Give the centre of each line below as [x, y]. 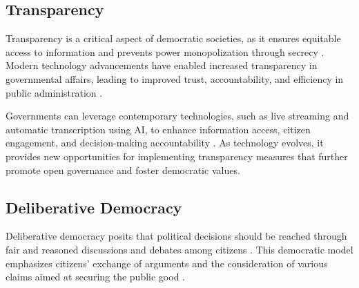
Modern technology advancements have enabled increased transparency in [162, 65]
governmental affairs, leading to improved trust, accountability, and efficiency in [175, 78]
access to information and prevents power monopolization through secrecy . [165, 51]
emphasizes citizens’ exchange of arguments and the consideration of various [167, 263]
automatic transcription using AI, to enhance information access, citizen [158, 129]
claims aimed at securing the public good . [95, 277]
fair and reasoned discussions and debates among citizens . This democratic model [179, 249]
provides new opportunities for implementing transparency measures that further [177, 156]
